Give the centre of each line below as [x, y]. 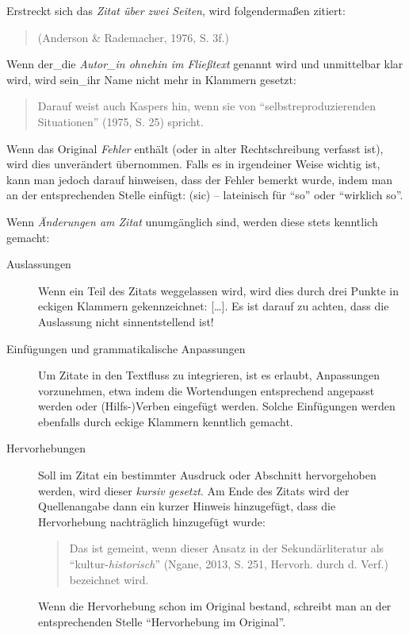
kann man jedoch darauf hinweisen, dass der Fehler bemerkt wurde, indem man [200, 179]
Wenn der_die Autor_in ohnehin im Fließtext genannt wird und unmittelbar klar [205, 64]
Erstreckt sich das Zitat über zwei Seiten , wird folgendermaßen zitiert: [176, 10]
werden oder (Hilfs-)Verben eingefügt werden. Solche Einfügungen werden [217, 406]
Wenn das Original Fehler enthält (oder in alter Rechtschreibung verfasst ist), [195, 148]
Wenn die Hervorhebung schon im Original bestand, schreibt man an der [215, 606]
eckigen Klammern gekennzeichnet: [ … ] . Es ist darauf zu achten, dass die [214, 306]
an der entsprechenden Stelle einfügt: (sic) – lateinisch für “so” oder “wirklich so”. [205, 195]
